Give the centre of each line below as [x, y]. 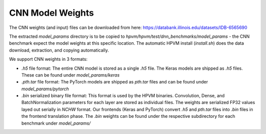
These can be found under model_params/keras [71, 75]
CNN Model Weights [51, 13]
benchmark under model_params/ [56, 123]
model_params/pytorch [45, 89]
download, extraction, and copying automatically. [59, 50]
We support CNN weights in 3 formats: [48, 59]
